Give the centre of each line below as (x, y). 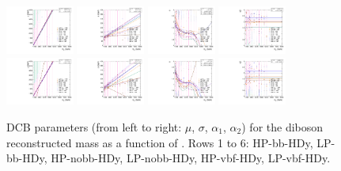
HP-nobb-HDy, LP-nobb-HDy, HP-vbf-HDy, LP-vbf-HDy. (191, 158)
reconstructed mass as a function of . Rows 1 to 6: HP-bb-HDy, (160, 142)
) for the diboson (282, 127)
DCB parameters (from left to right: (94, 127)
